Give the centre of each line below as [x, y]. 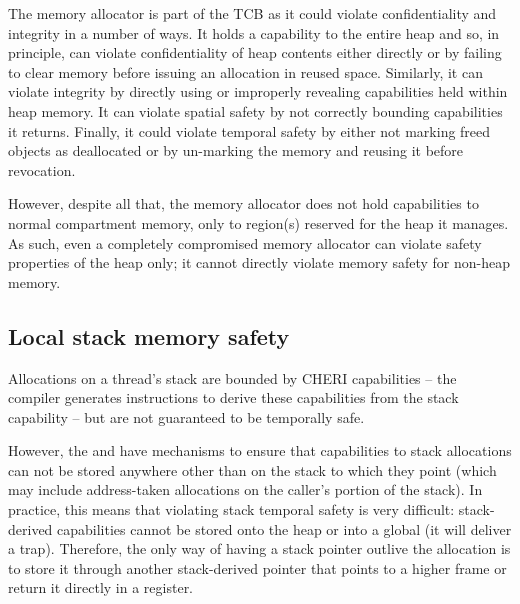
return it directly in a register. [101, 587]
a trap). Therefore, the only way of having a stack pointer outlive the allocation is [259, 548]
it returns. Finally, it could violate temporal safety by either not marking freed [249, 130]
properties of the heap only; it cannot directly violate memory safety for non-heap [259, 262]
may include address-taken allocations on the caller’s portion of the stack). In [245, 489]
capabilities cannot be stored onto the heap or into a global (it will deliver [284, 528]
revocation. [42, 169]
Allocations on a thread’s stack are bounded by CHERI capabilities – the [232, 377]
